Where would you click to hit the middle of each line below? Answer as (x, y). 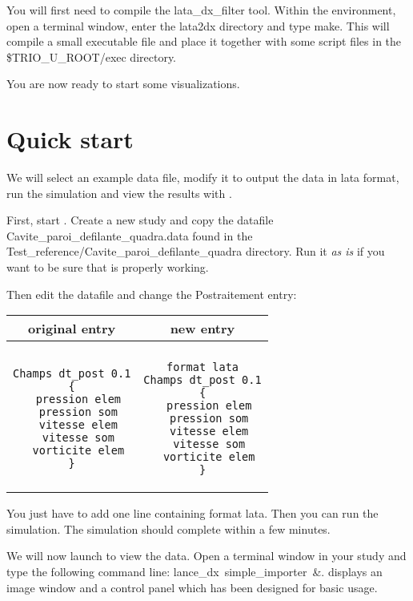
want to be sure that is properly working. (108, 267)
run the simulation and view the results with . (119, 193)
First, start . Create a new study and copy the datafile (140, 220)
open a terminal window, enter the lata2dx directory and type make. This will (198, 25)
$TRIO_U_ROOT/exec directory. (92, 56)
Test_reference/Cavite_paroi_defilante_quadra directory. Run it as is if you (196, 251)
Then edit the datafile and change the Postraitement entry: (152, 294)
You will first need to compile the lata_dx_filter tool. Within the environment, (201, 10)
